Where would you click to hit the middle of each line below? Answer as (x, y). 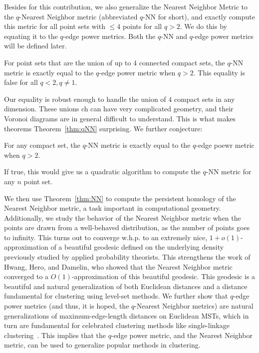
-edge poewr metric (225, 145)
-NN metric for (229, 172)
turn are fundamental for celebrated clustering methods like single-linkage (117, 325)
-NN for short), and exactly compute (199, 16)
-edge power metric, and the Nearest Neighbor (182, 335)
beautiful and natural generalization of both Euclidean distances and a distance (126, 286)
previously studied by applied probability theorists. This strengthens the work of (127, 257)
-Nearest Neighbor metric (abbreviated (78, 16)
